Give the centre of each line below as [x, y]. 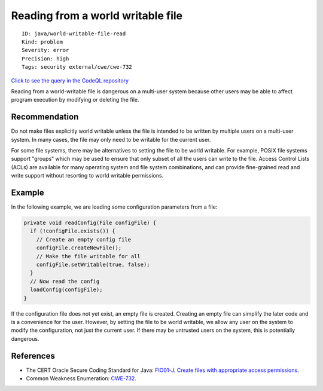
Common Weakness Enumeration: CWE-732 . [81, 378]
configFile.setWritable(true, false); [93, 264]
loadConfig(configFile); [66, 290]
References [33, 356]
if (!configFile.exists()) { [73, 231]
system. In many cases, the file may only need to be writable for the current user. [111, 139]
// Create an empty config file [84, 239]
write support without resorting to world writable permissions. [87, 176]
